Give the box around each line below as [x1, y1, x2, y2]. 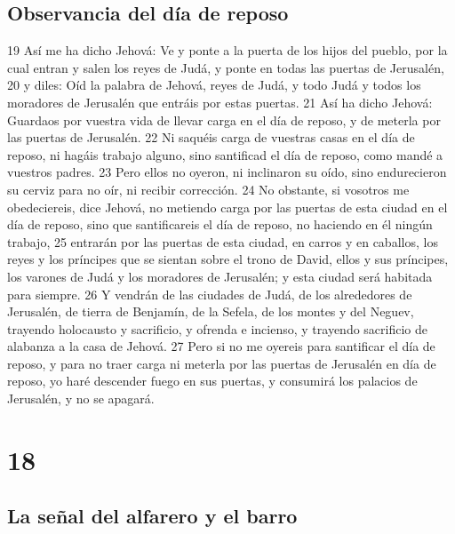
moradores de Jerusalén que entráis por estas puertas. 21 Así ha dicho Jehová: [7, 92, 433, 111]
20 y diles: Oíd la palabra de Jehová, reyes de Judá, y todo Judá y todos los [7, 76, 421, 94]
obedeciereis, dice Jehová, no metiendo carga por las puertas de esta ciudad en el [7, 197, 448, 216]
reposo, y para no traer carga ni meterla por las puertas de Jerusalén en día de [7, 354, 436, 372]
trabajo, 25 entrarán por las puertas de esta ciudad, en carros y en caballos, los [7, 232, 438, 251]
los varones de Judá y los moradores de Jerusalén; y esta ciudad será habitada [7, 267, 433, 285]
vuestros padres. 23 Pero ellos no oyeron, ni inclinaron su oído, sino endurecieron [7, 163, 447, 181]
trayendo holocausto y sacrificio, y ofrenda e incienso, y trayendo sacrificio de [7, 319, 428, 338]
